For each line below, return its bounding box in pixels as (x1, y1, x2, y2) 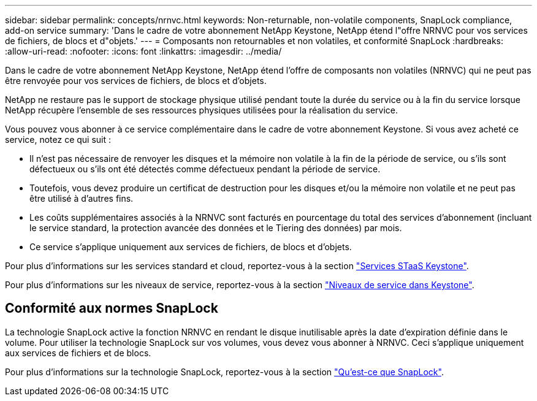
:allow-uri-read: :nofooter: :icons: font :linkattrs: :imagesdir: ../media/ (5, 46, 282, 56)
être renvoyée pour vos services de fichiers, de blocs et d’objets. (5, 75, 267, 86)
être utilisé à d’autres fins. (29, 193, 134, 204)
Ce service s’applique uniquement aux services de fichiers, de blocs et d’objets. (29, 242, 352, 252)
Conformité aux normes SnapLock (5, 300, 218, 316)
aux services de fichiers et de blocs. (5, 347, 151, 358)
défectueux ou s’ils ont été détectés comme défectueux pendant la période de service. (29, 164, 381, 174)
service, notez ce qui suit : (5, 134, 112, 145)
